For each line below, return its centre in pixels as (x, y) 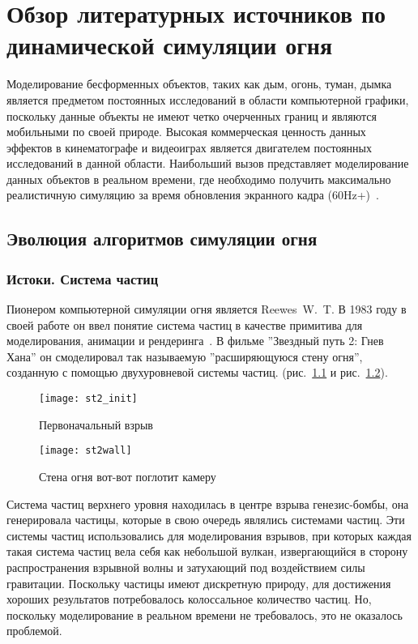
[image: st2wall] (85, 451)
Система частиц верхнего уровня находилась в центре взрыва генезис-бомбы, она (208, 503)
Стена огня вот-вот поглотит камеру (128, 476)
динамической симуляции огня (170, 45)
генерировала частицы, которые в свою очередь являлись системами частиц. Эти (206, 520)
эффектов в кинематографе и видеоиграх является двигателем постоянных (189, 147)
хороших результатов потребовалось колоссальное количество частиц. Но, (189, 599)
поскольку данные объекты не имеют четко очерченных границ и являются (192, 115)
